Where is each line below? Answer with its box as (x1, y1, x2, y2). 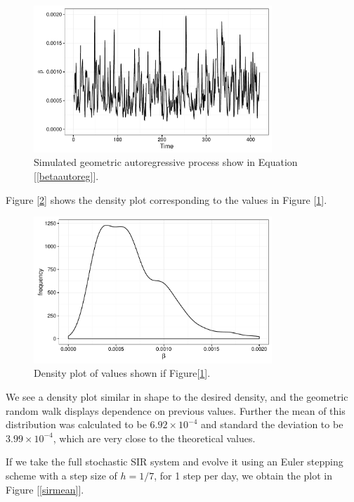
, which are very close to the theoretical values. (53, 430, 256, 445)
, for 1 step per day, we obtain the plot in (154, 468, 332, 482)
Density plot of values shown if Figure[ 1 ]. (34, 366, 211, 380)
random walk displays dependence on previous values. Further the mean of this (6, 403, 346, 418)
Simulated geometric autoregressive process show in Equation (34, 155, 298, 169)
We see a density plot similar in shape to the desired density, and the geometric (6, 390, 348, 404)
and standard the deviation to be (200, 417, 343, 432)
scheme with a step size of (6, 468, 117, 482)
